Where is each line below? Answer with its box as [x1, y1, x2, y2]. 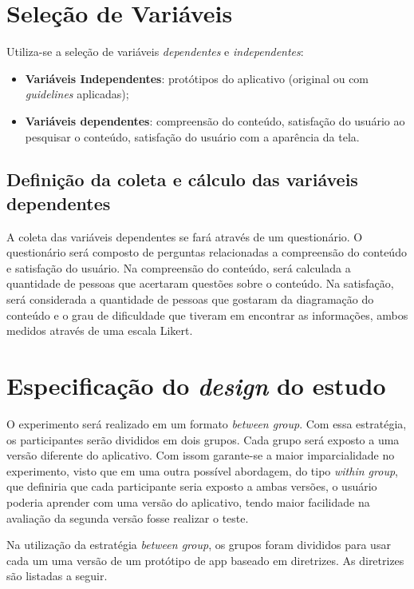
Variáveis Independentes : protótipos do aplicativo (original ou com [25, 70, 369, 86]
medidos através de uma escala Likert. [6, 322, 193, 339]
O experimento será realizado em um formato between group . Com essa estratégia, [6, 415, 407, 432]
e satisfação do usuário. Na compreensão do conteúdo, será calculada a [6, 259, 351, 276]
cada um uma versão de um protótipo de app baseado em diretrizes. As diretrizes [6, 551, 404, 568]
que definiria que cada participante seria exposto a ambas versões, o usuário [6, 478, 377, 495]
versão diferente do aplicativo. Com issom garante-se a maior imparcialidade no [6, 447, 395, 464]
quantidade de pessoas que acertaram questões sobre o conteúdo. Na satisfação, [6, 275, 394, 292]
